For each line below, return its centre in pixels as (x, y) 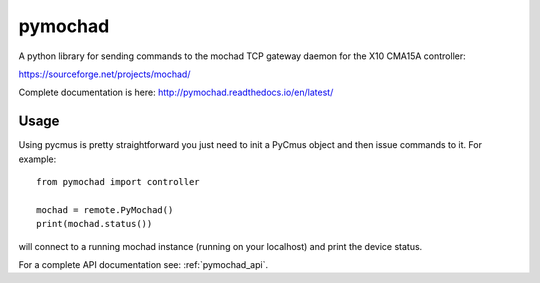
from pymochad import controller (118, 182)
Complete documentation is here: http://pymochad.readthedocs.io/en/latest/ (176, 92)
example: (37, 159)
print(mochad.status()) (94, 224)
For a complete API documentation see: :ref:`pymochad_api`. (143, 264)
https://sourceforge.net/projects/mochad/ (104, 74)
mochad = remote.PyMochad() (105, 209)
